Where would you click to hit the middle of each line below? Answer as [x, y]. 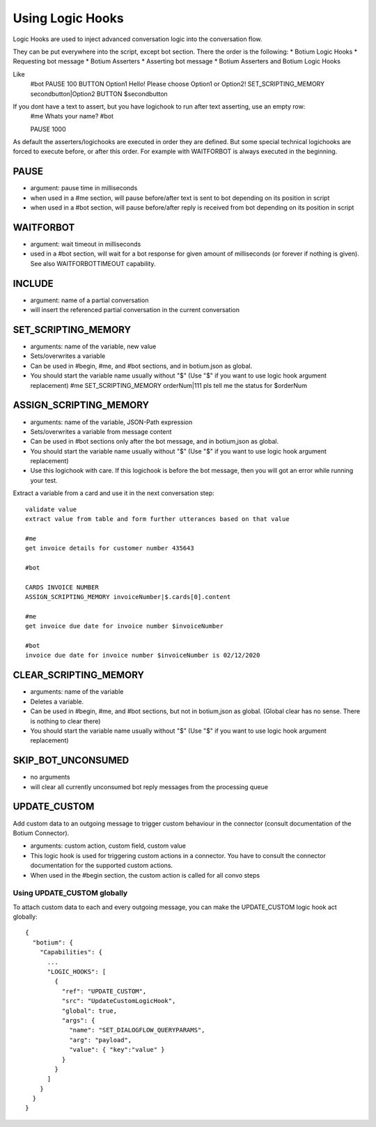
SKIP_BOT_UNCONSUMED [71, 760]
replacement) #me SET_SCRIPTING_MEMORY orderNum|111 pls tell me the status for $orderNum [169, 385]
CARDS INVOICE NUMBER [62, 587]
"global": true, [89, 1011]
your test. [44, 480]
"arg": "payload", [101, 1040]
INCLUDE [33, 283]
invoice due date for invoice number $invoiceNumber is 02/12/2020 [143, 655]
